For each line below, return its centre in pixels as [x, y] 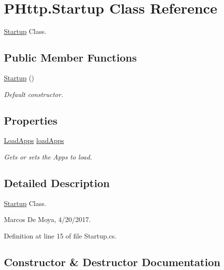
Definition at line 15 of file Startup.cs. [60, 235]
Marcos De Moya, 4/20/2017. [48, 219]
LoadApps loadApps [34, 140]
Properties [31, 120]
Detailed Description [57, 183]
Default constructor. [34, 94]
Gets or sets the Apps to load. [48, 156]
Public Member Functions [70, 57]
